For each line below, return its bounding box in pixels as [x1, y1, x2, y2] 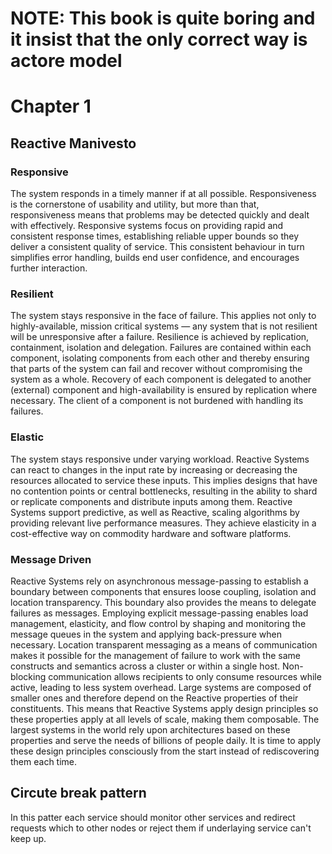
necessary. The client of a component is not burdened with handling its [10, 395, 304, 407]
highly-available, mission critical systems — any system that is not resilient [10, 320, 318, 332]
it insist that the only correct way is [10, 28, 308, 51]
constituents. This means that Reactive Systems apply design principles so [10, 702, 319, 714]
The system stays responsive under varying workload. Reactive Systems [10, 453, 310, 465]
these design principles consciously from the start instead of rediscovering [10, 745, 320, 757]
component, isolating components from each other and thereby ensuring [10, 352, 310, 364]
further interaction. [10, 262, 88, 274]
